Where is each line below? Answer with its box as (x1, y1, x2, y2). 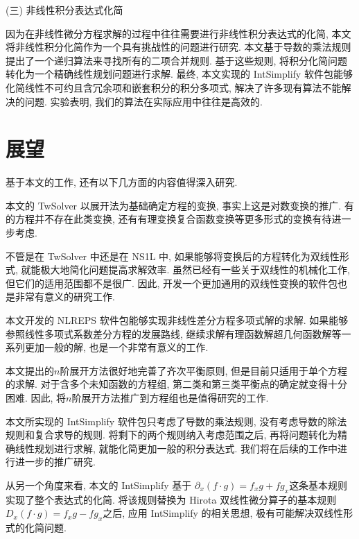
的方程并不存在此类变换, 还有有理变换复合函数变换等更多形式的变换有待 (6, 212, 332, 226)
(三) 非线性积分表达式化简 (6, 3, 123, 17)
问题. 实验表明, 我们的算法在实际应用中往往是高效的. (24, 94, 263, 108)
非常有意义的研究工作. (15, 289, 115, 304)
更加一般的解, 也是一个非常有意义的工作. (24, 340, 209, 354)
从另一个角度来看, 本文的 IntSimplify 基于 (6, 477, 192, 492)
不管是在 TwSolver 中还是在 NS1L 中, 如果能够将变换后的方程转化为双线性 (6, 248, 340, 263)
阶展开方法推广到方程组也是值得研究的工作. (71, 391, 269, 404)
